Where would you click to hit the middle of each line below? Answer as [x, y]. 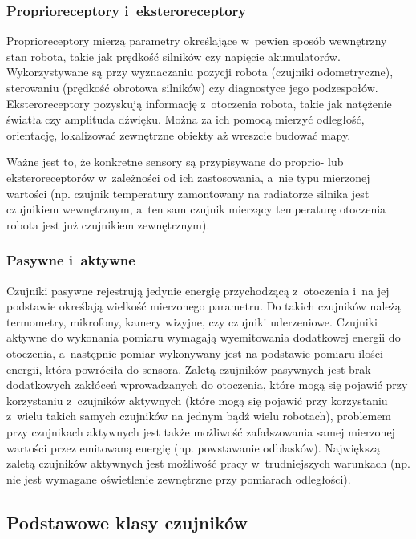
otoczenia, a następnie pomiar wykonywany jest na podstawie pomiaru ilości [195, 353]
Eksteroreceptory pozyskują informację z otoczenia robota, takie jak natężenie [199, 103]
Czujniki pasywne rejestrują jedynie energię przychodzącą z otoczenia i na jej [198, 290]
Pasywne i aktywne [71, 260]
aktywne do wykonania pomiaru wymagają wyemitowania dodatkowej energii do [204, 337]
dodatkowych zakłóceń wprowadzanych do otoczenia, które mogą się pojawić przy [207, 385]
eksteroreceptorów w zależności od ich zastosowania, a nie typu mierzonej [188, 177]
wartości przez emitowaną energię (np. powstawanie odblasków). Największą [193, 447]
